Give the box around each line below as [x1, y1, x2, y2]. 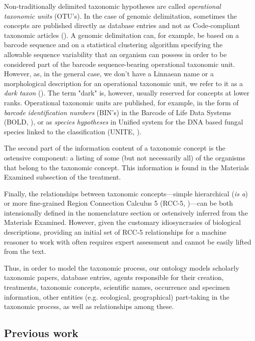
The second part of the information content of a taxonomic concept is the [4, 143, 226, 153]
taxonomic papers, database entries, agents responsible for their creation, [4, 272, 224, 282]
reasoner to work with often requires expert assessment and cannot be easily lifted [4, 236, 252, 247]
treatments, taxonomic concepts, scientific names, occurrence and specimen [4, 282, 230, 292]
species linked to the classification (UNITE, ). [4, 126, 142, 136]
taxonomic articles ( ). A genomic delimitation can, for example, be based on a [4, 30, 239, 40]
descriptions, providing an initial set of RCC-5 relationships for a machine [4, 227, 227, 237]
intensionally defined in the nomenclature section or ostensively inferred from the [4, 207, 248, 217]
